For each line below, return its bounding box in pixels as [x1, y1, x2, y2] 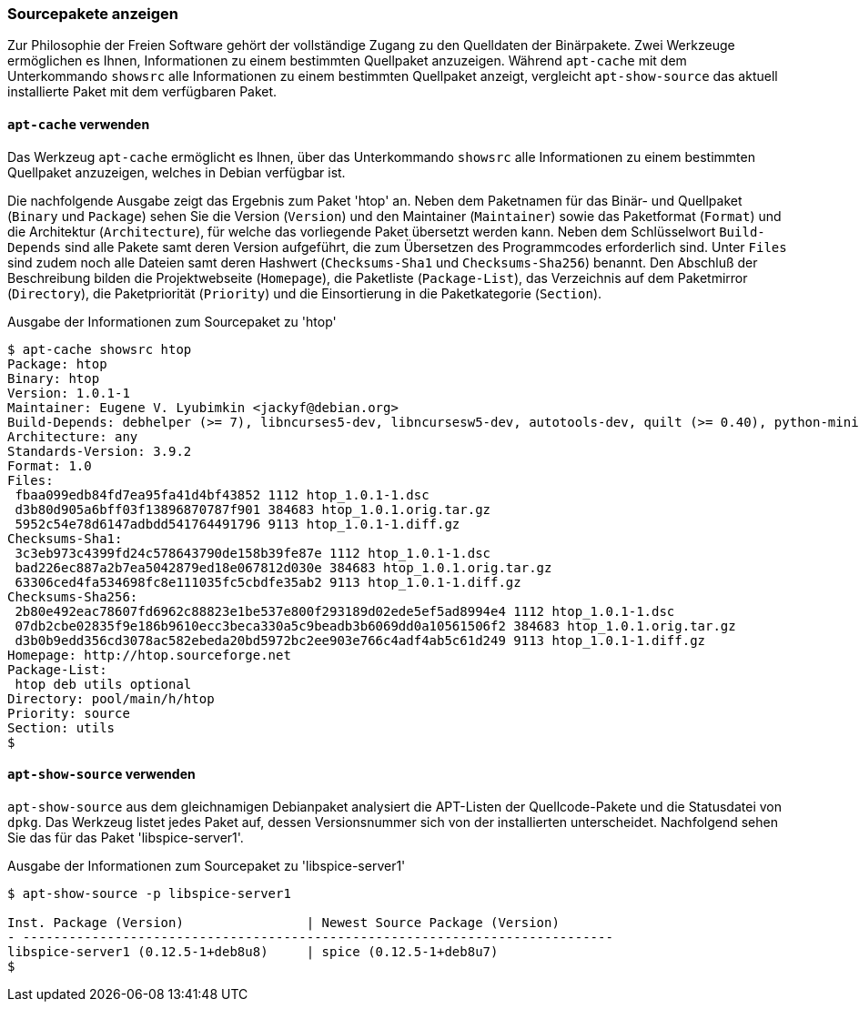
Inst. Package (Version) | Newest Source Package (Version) [7, 914, 560, 930]
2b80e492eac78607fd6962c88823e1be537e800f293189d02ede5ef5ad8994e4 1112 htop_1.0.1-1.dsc [15, 603, 675, 619]
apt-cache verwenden [7, 116, 150, 132]
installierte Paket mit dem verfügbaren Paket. [7, 84, 278, 100]
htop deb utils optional [15, 676, 192, 691]
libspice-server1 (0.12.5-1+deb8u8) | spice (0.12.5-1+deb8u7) [7, 943, 499, 959]
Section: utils [7, 720, 116, 735]
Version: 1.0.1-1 [7, 385, 130, 400]
